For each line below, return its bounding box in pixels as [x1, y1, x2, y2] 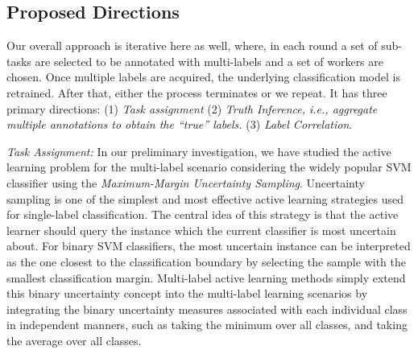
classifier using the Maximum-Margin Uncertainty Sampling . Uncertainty [6, 174, 365, 191]
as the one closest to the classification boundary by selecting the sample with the [6, 253, 406, 270]
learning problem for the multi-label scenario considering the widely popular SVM [6, 158, 412, 175]
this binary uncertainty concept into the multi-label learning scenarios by [6, 285, 368, 302]
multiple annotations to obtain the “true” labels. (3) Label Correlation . [6, 116, 353, 133]
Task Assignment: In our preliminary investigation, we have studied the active [6, 142, 391, 159]
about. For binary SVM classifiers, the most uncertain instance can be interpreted [6, 237, 411, 254]
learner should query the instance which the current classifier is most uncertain [6, 221, 396, 238]
